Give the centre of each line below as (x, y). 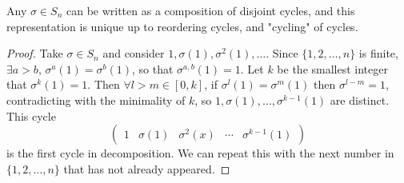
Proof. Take (35, 53)
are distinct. (360, 99)
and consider (134, 53)
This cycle (31, 115)
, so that (152, 68)
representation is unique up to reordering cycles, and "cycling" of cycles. (182, 26)
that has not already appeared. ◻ (147, 168)
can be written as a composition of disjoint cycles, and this (210, 10)
